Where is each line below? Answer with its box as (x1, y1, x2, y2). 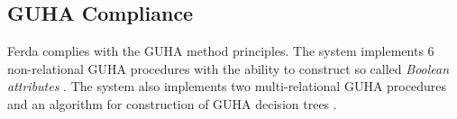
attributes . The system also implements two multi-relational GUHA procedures (7, 77, 446, 96)
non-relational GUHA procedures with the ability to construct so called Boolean (7, 59, 450, 78)
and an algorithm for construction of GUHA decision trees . (7, 94, 337, 113)
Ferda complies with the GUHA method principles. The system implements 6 (7, 41, 434, 60)
